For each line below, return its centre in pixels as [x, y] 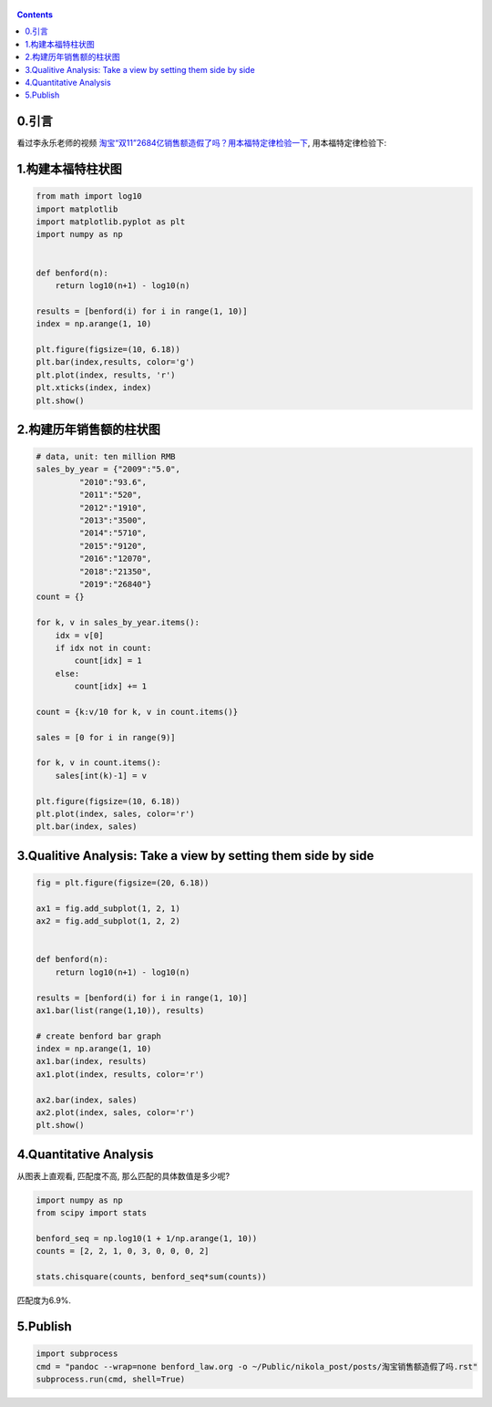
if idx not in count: [103, 648]
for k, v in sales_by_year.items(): [118, 623]
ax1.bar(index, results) [92, 1061]
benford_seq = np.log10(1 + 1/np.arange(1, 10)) [147, 1239]
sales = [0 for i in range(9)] [106, 737]
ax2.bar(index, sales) [87, 1100]
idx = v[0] [79, 635]
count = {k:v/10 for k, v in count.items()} [137, 712]
